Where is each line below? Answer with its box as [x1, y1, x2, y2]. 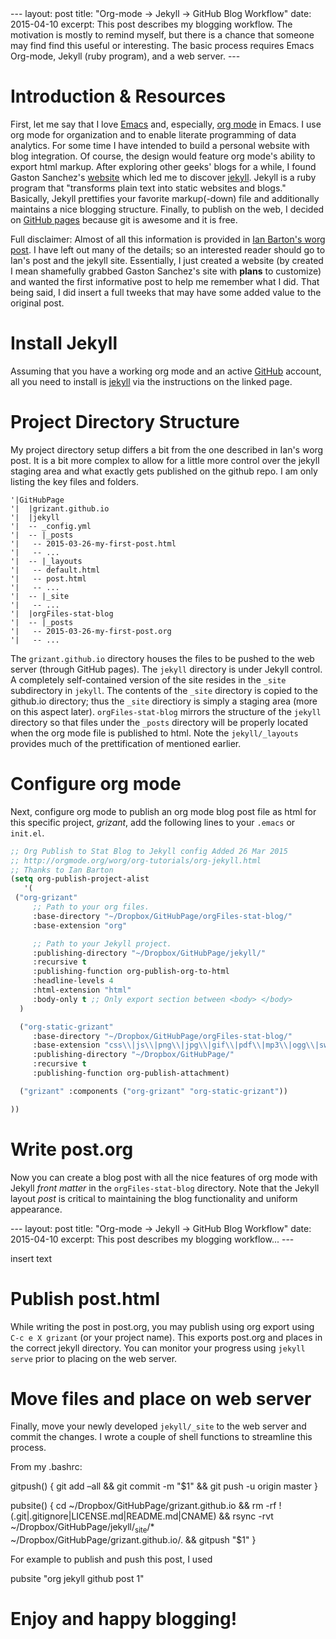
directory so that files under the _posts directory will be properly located [10, 716, 309, 728]
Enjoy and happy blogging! [10, 1608, 238, 1631]
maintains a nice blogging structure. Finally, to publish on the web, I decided [10, 203, 325, 215]
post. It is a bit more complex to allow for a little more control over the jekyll [10, 454, 320, 466]
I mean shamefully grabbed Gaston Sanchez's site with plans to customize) [10, 265, 322, 277]
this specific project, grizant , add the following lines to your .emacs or [10, 816, 296, 828]
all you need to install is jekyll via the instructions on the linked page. [10, 375, 293, 387]
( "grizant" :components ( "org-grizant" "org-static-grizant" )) [19, 1086, 288, 1096]
